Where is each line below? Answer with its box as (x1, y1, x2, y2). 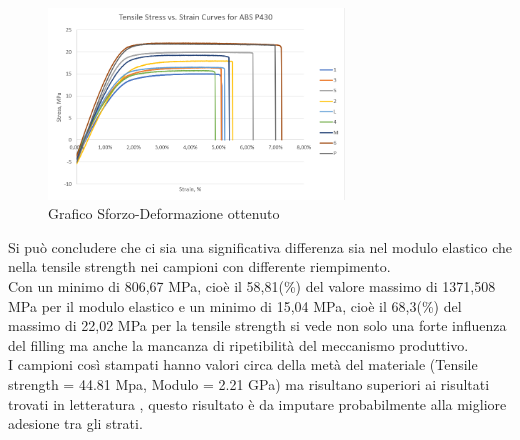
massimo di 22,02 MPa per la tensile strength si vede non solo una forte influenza (8, 315, 507, 336)
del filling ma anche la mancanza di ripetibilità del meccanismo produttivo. (8, 334, 469, 355)
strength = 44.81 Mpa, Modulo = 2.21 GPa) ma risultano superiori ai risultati (8, 374, 490, 395)
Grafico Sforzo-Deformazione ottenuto (48, 203, 280, 224)
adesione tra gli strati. (8, 413, 143, 434)
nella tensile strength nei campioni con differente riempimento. (8, 256, 391, 277)
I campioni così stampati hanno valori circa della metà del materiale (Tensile (8, 354, 478, 375)
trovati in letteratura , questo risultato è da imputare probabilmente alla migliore (8, 393, 507, 414)
